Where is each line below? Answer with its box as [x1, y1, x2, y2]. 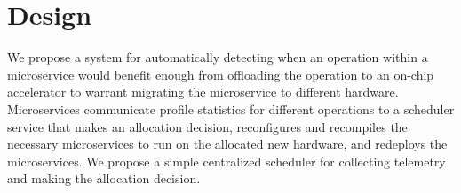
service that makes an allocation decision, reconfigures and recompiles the [7, 117, 408, 135]
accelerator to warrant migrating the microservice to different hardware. [7, 82, 399, 101]
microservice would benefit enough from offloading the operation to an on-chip [7, 65, 434, 83]
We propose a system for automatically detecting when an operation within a [7, 48, 428, 66]
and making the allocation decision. [7, 169, 201, 188]
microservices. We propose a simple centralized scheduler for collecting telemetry [7, 151, 446, 170]
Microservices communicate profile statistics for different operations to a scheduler [7, 99, 455, 118]
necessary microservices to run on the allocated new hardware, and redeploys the [7, 135, 448, 153]
